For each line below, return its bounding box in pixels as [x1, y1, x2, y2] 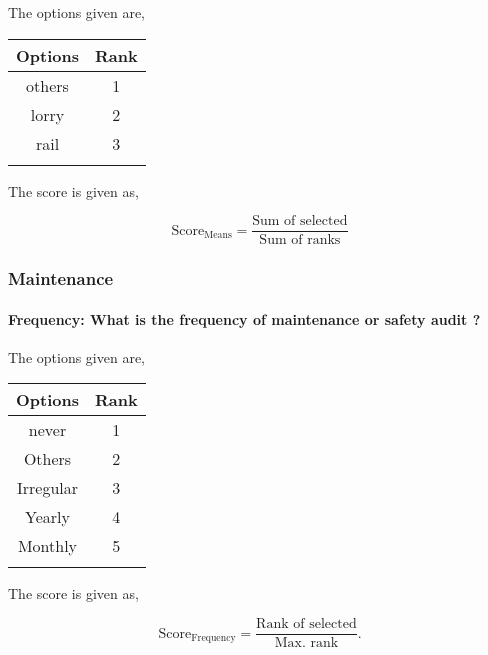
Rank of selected [256, 617, 357, 632]
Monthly [17, 534, 78, 558]
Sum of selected [252, 214, 348, 229]
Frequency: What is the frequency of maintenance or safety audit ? [8, 308, 481, 329]
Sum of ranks [259, 233, 341, 248]
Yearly [25, 505, 70, 529]
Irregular [16, 476, 79, 500]
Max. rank [274, 636, 339, 651]
